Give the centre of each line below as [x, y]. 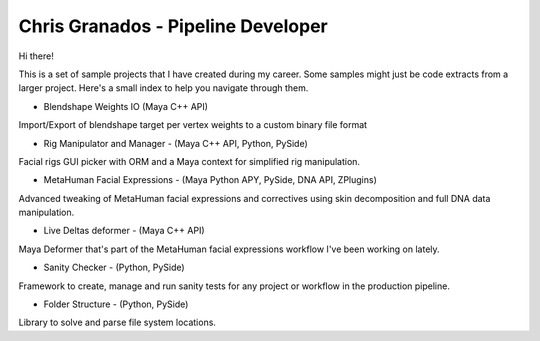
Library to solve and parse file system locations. [117, 322]
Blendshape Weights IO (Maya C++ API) [126, 106]
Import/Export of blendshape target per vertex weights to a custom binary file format [193, 125]
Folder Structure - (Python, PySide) [116, 304]
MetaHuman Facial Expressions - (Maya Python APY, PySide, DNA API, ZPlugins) [210, 180]
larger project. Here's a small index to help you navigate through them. [163, 88]
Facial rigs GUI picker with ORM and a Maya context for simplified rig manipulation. [189, 161]
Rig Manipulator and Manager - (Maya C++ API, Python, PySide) [176, 143]
